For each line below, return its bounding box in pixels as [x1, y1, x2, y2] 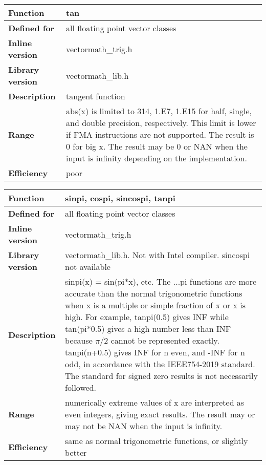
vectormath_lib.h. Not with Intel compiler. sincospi [65, 249, 250, 261]
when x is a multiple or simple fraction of [65, 299, 213, 311]
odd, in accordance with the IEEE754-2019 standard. [65, 358, 255, 370]
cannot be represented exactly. [110, 334, 219, 346]
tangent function [66, 90, 125, 102]
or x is [223, 299, 246, 311]
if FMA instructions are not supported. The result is [66, 129, 254, 140]
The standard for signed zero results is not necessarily [65, 370, 258, 382]
